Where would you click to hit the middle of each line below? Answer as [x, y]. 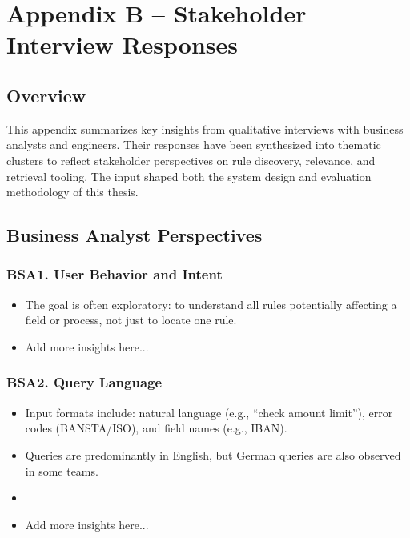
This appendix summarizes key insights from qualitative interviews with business [205, 128]
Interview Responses [123, 44]
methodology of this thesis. [72, 192]
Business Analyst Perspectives [135, 235]
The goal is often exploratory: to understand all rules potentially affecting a [211, 304]
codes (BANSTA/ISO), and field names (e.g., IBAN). [156, 428]
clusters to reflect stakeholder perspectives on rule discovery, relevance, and [191, 160]
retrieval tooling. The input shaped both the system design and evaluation [189, 176]
